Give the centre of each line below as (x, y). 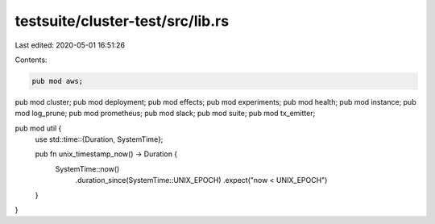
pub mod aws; (58, 81)
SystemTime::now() (87, 168)
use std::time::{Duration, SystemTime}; (99, 139)
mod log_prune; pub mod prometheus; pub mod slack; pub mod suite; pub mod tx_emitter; (165, 114)
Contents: (31, 60)
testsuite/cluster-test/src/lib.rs (122, 21)
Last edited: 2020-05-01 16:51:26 (70, 45)
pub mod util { (38, 128)
